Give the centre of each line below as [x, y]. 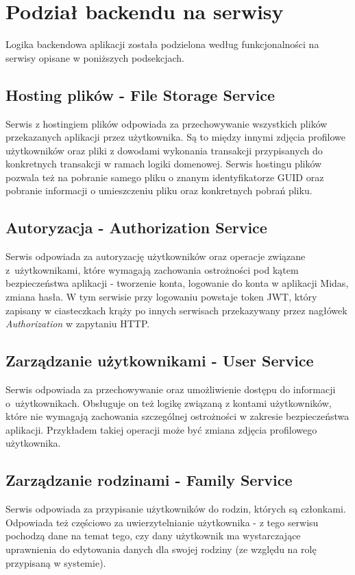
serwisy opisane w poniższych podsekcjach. [95, 57]
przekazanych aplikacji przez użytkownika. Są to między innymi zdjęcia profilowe [175, 137]
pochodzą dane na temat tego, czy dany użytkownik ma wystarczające [153, 536]
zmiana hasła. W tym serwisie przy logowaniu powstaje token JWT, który [161, 297]
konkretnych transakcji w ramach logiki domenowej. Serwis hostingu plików [164, 164]
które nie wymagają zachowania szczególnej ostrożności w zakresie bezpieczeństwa [177, 416]
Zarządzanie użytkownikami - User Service [160, 361]
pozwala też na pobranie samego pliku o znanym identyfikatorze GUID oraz [165, 177]
